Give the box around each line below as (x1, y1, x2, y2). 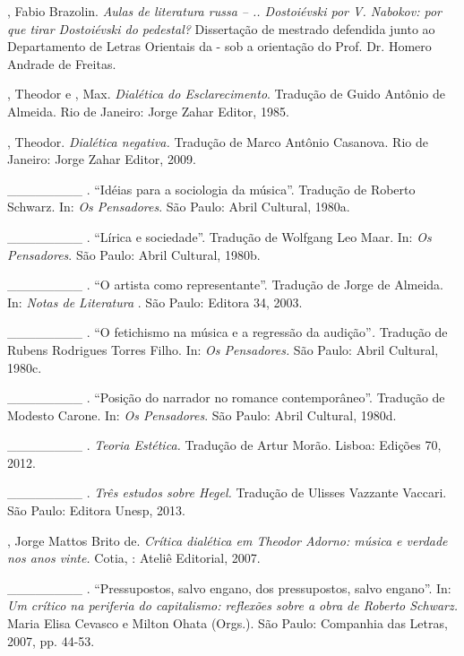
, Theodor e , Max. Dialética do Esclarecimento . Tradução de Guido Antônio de (7, 84, 445, 103)
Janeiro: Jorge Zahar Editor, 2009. (7, 150, 196, 168)
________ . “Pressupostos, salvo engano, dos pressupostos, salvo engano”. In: (7, 578, 451, 597)
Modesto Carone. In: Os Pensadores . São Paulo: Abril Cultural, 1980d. (7, 405, 397, 424)
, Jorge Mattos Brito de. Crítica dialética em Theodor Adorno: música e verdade (7, 531, 448, 549)
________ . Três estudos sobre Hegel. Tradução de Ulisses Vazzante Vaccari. (7, 483, 447, 502)
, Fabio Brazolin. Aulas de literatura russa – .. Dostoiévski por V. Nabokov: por (7, 2, 442, 20)
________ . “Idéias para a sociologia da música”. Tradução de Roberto (7, 179, 416, 198)
